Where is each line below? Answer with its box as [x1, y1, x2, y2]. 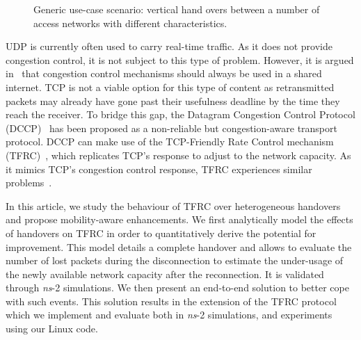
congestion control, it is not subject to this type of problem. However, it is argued [6, 52, 354, 67]
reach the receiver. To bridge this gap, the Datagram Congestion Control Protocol [6, 107, 355, 122]
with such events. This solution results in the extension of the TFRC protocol [6, 293, 337, 308]
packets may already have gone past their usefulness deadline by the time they [6, 93, 340, 108]
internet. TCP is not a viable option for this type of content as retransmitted [6, 79, 335, 94]
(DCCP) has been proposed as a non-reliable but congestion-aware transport [6, 120, 337, 135]
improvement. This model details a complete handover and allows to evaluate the [6, 239, 352, 254]
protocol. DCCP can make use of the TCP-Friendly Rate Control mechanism [6, 134, 334, 149]
